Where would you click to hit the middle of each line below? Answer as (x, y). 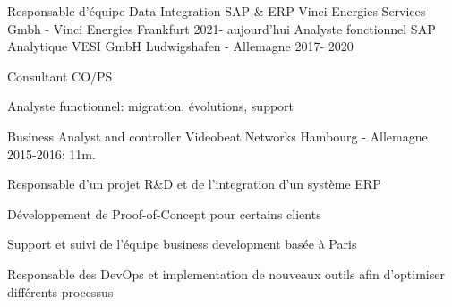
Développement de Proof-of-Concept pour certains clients (164, 213)
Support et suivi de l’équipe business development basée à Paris (182, 244)
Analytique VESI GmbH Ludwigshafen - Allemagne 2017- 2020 (180, 46)
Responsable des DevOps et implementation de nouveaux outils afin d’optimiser (226, 273)
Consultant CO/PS (60, 76)
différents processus (60, 291)
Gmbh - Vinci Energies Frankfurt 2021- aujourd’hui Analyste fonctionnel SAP (222, 28)
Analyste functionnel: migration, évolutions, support (151, 106)
